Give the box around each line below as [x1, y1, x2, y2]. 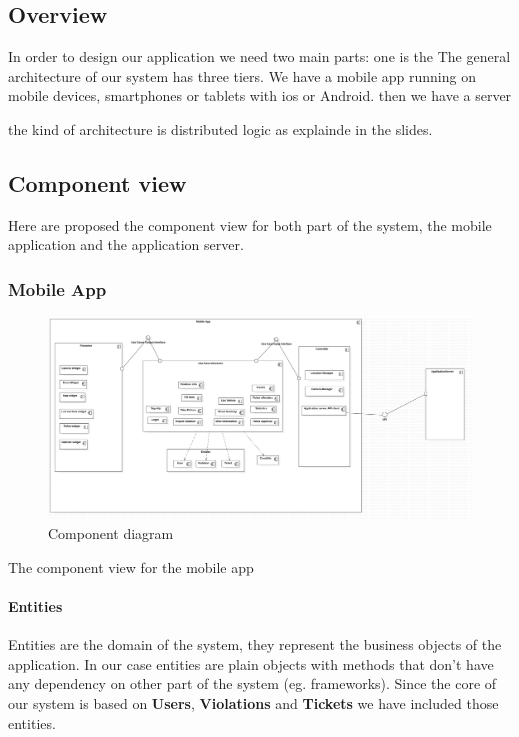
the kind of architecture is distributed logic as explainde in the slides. [8, 118, 433, 139]
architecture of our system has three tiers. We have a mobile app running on [8, 65, 476, 86]
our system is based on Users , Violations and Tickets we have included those [8, 693, 499, 714]
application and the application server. [8, 234, 244, 255]
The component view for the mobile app [8, 556, 254, 577]
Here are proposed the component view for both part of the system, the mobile [8, 214, 492, 235]
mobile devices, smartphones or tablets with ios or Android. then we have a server [8, 85, 512, 106]
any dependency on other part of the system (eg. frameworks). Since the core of [8, 673, 497, 694]
